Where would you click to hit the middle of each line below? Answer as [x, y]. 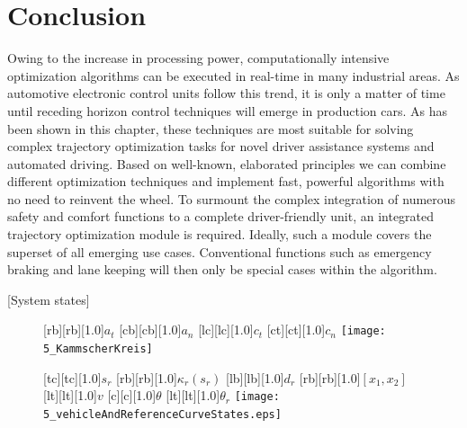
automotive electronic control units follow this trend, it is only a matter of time [226, 93]
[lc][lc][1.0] [226, 330]
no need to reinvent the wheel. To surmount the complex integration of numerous [232, 198]
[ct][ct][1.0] [296, 330]
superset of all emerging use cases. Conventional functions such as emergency [220, 251]
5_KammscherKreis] [98, 349]
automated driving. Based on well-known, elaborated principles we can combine [227, 163]
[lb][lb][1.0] [255, 377]
